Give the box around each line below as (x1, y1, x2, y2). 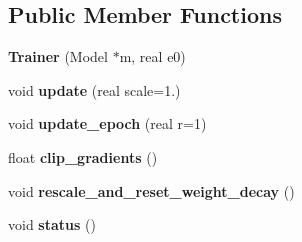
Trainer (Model (8, 46, 108, 67)
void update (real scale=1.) (8, 79, 181, 100)
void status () (8, 214, 96, 235)
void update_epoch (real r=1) (8, 113, 207, 134)
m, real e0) (119, 46, 186, 67)
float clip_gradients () (8, 146, 158, 167)
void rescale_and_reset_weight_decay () (8, 180, 295, 201)
